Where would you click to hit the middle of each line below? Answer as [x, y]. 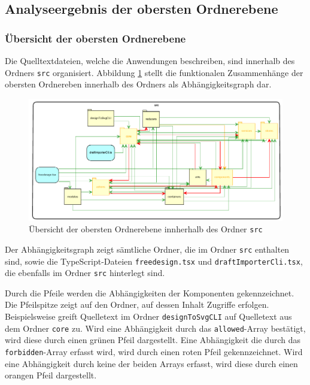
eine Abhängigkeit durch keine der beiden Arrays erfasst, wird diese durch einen [151, 363]
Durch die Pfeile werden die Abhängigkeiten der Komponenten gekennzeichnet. [150, 292]
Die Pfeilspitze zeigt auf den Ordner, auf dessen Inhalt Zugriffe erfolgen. [137, 304]
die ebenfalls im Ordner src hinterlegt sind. [85, 273]
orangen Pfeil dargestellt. [51, 375]
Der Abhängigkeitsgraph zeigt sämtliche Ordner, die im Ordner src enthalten [147, 249]
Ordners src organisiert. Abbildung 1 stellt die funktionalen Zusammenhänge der [154, 72]
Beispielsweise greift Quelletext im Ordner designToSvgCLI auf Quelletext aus [148, 316]
